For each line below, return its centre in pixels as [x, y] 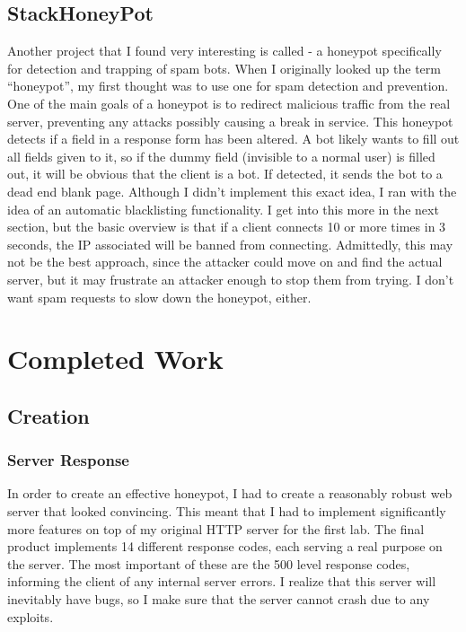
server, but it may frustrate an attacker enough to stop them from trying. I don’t [231, 279]
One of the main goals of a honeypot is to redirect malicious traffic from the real [229, 103]
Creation [48, 415]
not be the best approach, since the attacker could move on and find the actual [225, 262]
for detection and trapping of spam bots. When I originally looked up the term [224, 68]
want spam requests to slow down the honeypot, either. [159, 297]
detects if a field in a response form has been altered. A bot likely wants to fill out [233, 139]
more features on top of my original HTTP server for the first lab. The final [216, 528]
